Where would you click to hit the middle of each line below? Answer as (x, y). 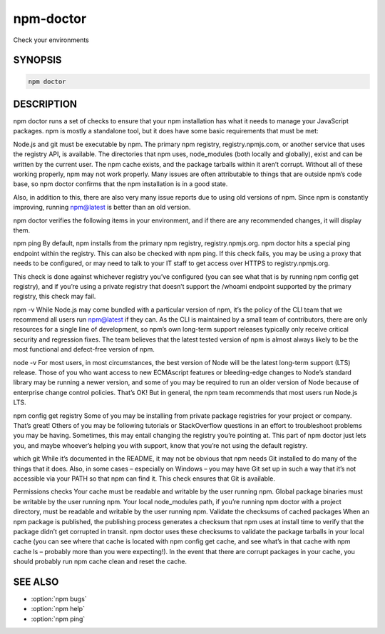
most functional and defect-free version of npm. (84, 349)
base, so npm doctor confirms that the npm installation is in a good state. (120, 184)
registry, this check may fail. (55, 297)
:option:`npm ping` (58, 619)
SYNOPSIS (37, 60)
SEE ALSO (36, 582)
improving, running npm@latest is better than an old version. (102, 208)
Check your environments (51, 40)
